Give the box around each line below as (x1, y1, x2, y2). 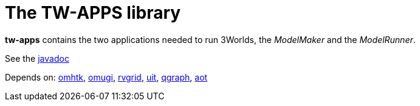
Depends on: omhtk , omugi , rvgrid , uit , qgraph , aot (5, 71, 208, 82)
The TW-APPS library (5, 2, 181, 23)
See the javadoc (5, 53, 69, 64)
